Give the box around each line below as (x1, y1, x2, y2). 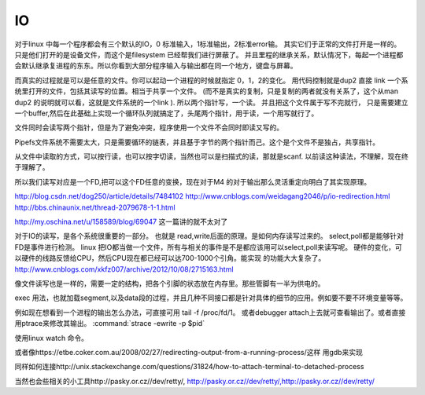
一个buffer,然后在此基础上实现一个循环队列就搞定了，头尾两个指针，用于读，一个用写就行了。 (14, 108, 319, 118)
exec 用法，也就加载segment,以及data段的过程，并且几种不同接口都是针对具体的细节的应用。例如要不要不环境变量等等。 (14, 293, 408, 302)
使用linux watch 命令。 (14, 333, 88, 342)
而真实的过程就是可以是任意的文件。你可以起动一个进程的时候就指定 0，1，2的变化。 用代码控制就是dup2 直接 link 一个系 (14, 75, 408, 85)
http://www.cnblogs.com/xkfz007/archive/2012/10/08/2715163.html (14, 264, 234, 274)
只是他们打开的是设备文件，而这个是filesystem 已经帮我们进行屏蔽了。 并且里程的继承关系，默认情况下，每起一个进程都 (14, 49, 404, 59)
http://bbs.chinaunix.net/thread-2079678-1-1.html (14, 203, 176, 212)
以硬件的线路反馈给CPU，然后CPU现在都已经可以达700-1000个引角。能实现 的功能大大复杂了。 (14, 254, 326, 263)
